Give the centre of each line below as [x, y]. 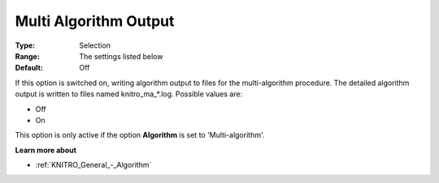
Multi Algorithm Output [95, 21]
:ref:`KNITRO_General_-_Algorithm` [93, 165]
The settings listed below [121, 56]
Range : [27, 56]
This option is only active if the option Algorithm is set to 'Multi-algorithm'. [140, 135]
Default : [29, 68]
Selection [95, 45]
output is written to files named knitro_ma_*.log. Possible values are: [129, 94]
